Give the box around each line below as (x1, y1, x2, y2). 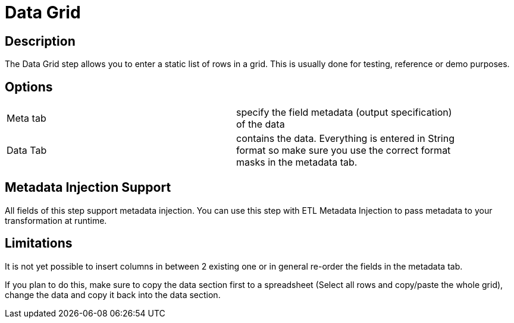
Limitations (5, 236, 73, 251)
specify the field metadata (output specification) (236, 106, 452, 119)
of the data (236, 118, 285, 131)
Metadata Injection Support (5, 180, 171, 195)
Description (5, 33, 76, 49)
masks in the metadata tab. (236, 156, 358, 169)
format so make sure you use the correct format (236, 144, 451, 157)
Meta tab (7, 112, 46, 125)
